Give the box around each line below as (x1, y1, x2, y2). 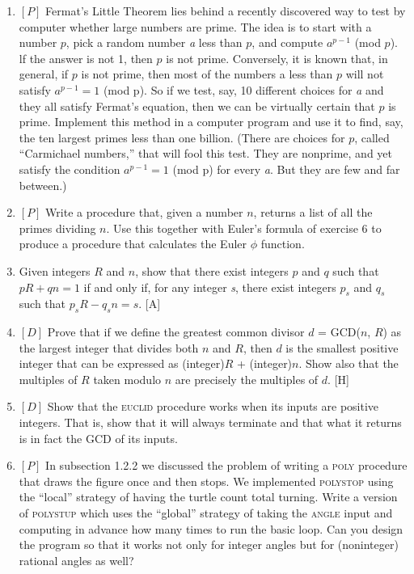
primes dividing (19, 219, 96, 236)
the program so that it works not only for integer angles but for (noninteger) (19, 536, 399, 553)
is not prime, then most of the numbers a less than (81, 65, 333, 82)
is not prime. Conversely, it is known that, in (166, 49, 388, 66)
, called (354, 129, 390, 146)
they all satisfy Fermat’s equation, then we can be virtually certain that (19, 97, 375, 114)
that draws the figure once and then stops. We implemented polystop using (19, 472, 394, 489)
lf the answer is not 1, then (19, 49, 153, 66)
